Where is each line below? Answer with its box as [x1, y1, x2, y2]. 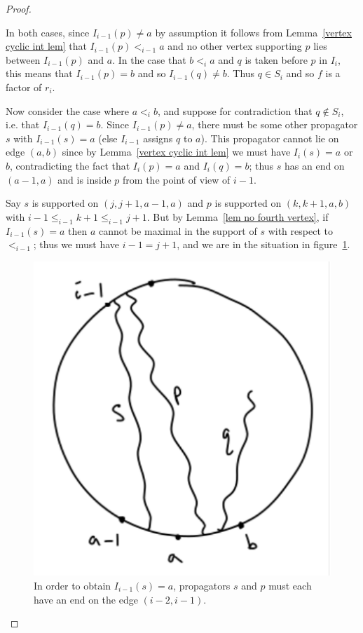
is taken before [245, 52, 308, 67]
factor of [6, 79, 42, 94]
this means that [6, 66, 73, 81]
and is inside [57, 172, 111, 186]
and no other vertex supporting [167, 39, 302, 53]
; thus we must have [33, 237, 120, 252]
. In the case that [112, 52, 186, 67]
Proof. [6, 1, 32, 15]
